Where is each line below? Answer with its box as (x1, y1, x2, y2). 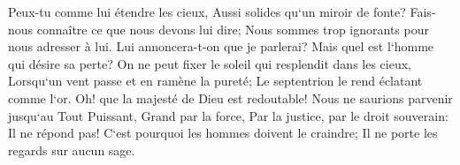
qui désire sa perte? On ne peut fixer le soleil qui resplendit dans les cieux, (8, 54, 411, 72)
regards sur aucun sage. (8, 140, 135, 159)
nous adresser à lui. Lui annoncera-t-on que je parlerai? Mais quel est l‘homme (8, 37, 434, 56)
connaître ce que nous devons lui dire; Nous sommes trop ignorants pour (36, 19, 429, 38)
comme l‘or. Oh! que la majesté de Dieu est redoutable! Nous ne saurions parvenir (8, 88, 453, 107)
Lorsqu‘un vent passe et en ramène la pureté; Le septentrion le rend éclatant (8, 71, 423, 90)
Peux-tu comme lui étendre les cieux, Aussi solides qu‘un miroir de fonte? (8, 3, 406, 20)
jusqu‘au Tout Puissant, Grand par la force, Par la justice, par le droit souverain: (8, 106, 448, 124)
